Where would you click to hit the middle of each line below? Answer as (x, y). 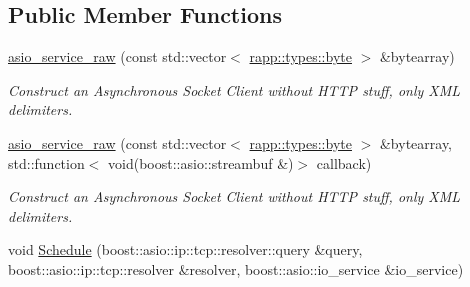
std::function (46, 162)
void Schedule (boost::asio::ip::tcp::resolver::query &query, (185, 249)
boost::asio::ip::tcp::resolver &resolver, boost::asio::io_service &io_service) (236, 268)
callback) (344, 162)
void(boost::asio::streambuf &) (201, 162)
